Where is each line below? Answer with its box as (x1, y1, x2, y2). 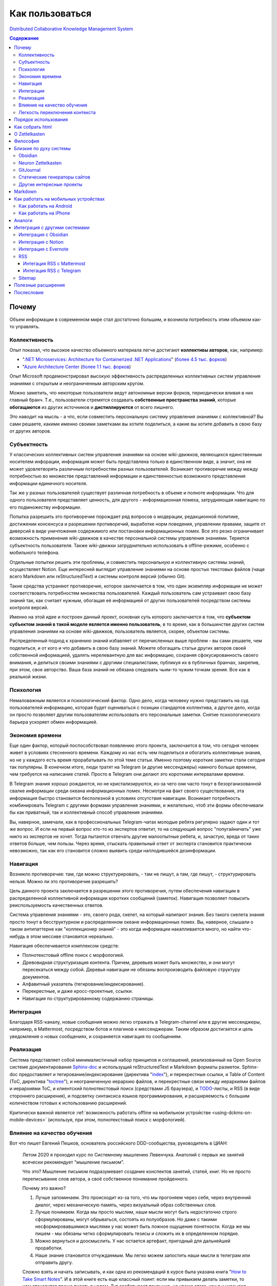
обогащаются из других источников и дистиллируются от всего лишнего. (9, 404, 174, 410)
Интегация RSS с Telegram (23, 267, 82, 274)
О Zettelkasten (14, 131, 45, 137)
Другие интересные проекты (18, 181, 83, 187)
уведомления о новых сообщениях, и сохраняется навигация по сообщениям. (9, 1033, 182, 1039)
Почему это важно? (22, 1185, 66, 1191)
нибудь (9, 933, 26, 939)
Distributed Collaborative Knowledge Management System (9, 26, 133, 32)
